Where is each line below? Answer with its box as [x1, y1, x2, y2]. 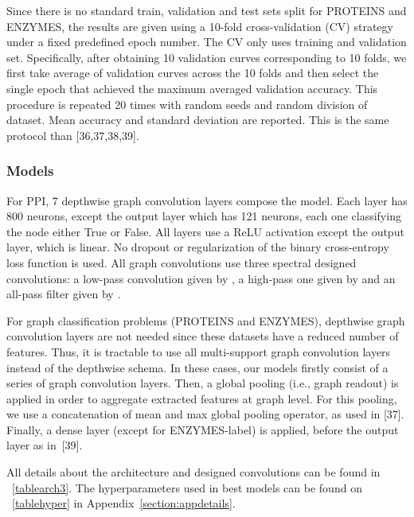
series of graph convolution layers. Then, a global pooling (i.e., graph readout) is [6, 375, 399, 391]
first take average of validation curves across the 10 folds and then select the [6, 64, 379, 81]
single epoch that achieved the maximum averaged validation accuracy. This [6, 80, 378, 96]
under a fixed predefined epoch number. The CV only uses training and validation [6, 33, 407, 50]
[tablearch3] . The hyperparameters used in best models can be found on [12, 479, 362, 496]
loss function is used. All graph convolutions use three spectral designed [6, 254, 357, 270]
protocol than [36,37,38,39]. [6, 126, 139, 143]
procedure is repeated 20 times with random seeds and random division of [6, 95, 368, 112]
